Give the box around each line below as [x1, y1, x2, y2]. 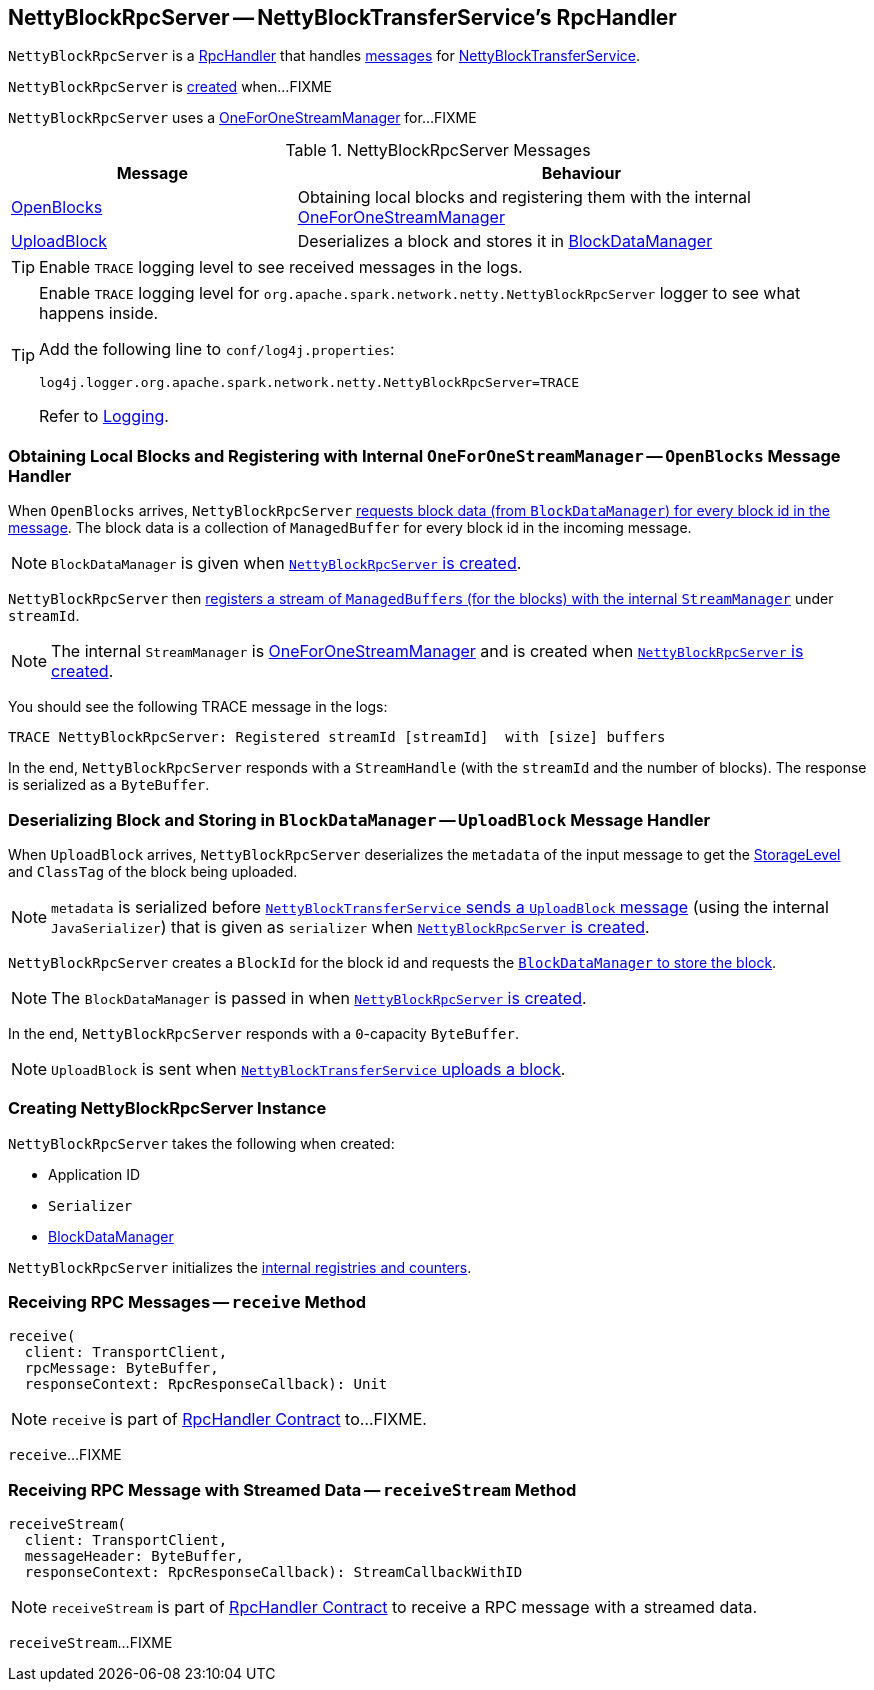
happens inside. [39, 303, 159, 324]
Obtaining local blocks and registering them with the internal [297, 187, 751, 208]
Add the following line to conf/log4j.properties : [39, 339, 395, 360]
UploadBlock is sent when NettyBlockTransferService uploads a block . [51, 1058, 566, 1079]
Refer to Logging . [39, 406, 169, 427]
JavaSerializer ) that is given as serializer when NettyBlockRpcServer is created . [51, 916, 650, 937]
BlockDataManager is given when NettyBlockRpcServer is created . [51, 553, 522, 574]
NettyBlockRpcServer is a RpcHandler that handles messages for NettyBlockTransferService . [8, 47, 640, 65]
